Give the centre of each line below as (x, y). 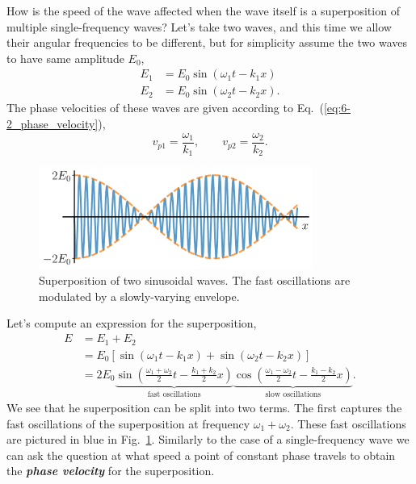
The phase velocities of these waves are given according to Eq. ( (165, 108)
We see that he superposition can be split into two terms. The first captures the (204, 408)
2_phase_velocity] (53, 124)
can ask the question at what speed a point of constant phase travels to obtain (201, 455)
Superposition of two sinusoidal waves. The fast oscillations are (195, 280)
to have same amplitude (65, 58)
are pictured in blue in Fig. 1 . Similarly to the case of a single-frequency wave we (208, 439)
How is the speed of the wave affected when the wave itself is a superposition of (203, 10)
